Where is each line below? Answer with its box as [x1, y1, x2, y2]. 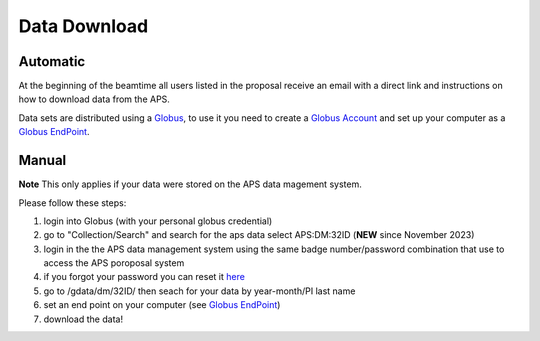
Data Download [18, 15, 149, 37]
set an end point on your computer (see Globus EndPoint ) [43, 299, 281, 311]
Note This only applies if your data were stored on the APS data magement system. [18, 178, 362, 190]
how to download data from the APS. [18, 93, 170, 105]
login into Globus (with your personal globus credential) [43, 215, 273, 227]
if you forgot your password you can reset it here [43, 271, 245, 283]
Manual [18, 152, 67, 169]
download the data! [43, 313, 124, 325]
